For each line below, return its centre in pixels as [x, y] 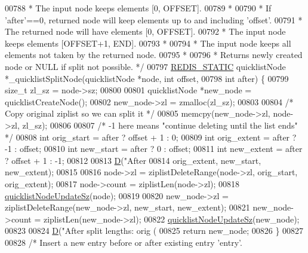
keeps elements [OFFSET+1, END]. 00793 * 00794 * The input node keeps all [148, 43]
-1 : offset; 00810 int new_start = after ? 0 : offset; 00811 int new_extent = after [154, 149]
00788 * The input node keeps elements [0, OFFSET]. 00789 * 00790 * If [138, 8]
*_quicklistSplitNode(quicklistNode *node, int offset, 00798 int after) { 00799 [147, 78]
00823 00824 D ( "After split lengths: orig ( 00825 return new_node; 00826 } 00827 [154, 231]
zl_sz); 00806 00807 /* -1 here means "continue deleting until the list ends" [160, 125]
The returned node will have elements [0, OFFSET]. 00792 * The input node [145, 31]
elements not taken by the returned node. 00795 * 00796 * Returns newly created [154, 55]
